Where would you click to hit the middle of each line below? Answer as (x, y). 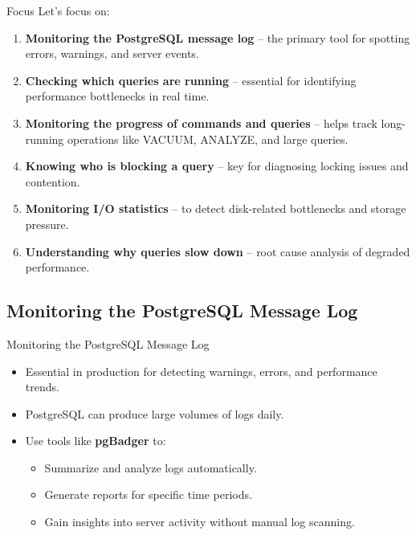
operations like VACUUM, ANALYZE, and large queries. (208, 139)
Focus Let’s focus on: (58, 10)
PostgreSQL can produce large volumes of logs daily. (155, 413)
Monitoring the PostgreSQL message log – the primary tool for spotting (218, 37)
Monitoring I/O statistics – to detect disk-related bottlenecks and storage (216, 208)
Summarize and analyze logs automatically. (151, 467)
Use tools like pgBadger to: (96, 441)
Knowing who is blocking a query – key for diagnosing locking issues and (217, 166)
